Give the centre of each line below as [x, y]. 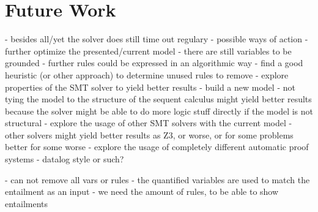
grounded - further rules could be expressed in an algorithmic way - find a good [154, 63]
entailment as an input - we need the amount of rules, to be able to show [142, 191]
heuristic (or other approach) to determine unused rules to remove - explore [147, 74]
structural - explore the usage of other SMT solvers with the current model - [149, 123]
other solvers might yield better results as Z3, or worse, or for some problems [149, 134]
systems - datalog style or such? [65, 159]
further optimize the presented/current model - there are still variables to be [148, 51]
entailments [27, 203]
